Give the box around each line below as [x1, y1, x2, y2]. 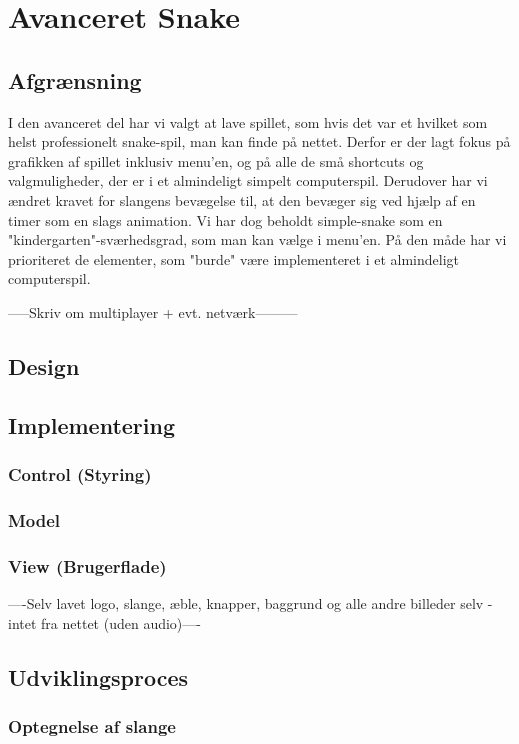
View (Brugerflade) [8, 553, 167, 578]
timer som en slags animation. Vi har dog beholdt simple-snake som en [8, 209, 443, 230]
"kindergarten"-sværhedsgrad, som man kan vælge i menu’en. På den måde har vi [8, 229, 507, 250]
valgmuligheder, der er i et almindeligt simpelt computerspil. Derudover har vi [8, 170, 488, 191]
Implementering [8, 409, 175, 440]
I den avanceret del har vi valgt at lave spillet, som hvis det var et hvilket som [8, 111, 488, 132]
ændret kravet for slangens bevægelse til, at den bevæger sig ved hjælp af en [8, 189, 476, 210]
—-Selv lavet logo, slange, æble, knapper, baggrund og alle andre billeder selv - [8, 592, 493, 613]
